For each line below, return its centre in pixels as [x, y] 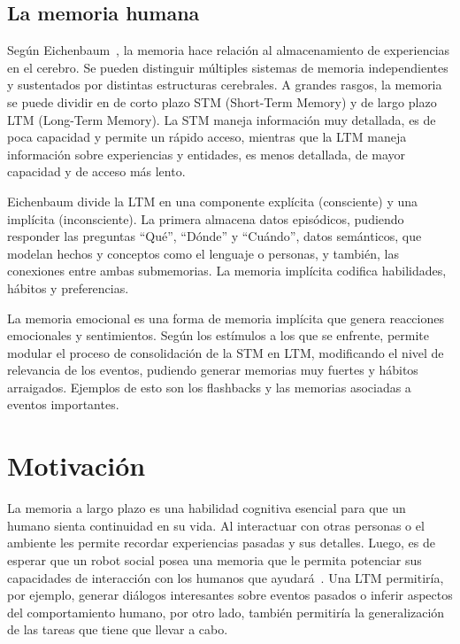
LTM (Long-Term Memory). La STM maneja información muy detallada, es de [222, 119]
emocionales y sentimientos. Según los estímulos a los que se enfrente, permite [218, 335]
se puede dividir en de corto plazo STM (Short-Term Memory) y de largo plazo [222, 101]
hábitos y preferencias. [68, 287]
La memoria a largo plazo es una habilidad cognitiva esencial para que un [207, 508]
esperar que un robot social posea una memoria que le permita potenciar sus [215, 559]
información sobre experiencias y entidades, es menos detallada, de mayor [207, 154]
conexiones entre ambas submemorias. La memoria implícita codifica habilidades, [227, 271]
